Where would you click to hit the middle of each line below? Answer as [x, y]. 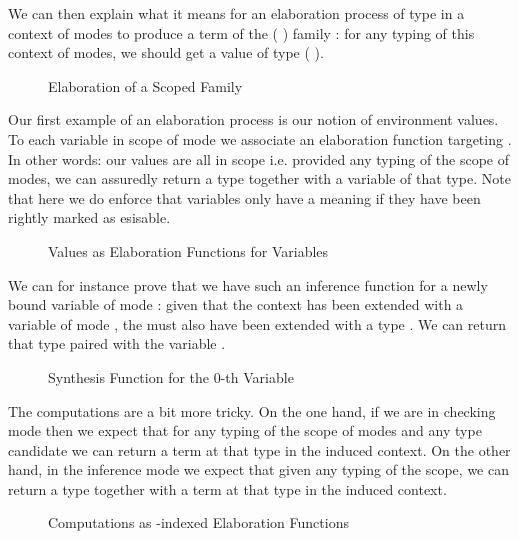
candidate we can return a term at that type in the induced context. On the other [259, 449]
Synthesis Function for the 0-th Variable [171, 376]
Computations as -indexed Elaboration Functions [198, 522]
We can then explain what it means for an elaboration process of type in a [236, 13]
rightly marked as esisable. [89, 217]
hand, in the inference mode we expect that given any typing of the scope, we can [258, 469]
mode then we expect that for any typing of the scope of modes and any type [245, 430]
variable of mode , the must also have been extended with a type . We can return [257, 323]
